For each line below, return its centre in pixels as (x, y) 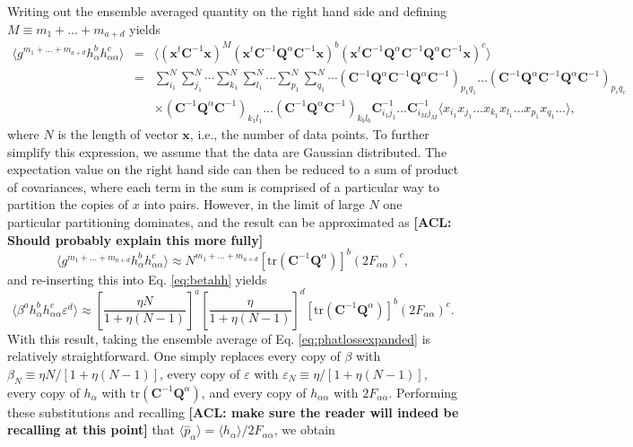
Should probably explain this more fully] (135, 239)
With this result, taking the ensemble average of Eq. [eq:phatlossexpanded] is (219, 338)
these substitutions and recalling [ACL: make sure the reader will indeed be (233, 412)
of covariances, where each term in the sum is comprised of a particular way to (223, 186)
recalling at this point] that (91, 429)
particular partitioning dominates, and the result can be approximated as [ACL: (230, 222)
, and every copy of (254, 392)
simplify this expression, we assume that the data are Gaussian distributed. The (227, 151)
